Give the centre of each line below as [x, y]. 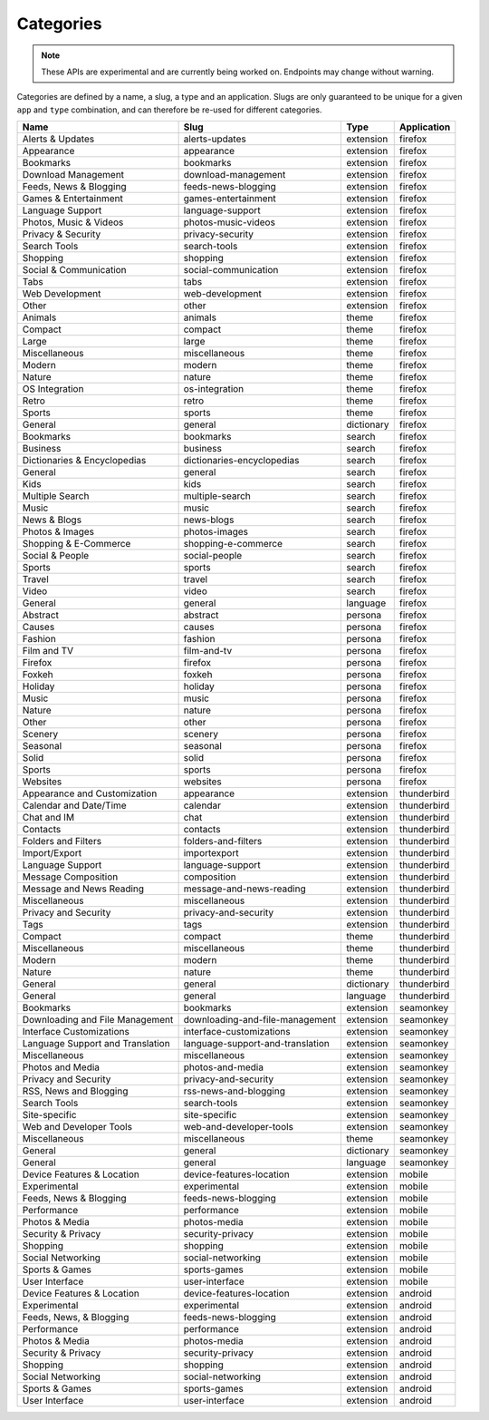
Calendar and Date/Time [74, 805]
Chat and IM [48, 818]
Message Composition [70, 877]
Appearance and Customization [90, 793]
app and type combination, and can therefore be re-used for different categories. [169, 110]
